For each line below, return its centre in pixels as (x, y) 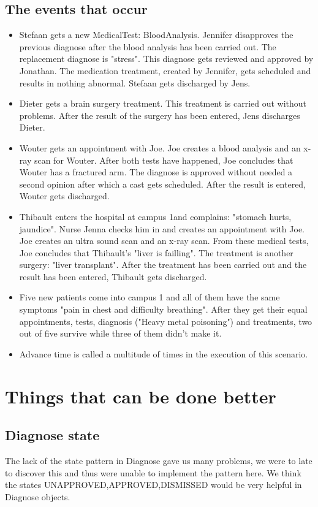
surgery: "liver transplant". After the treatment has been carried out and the (163, 265)
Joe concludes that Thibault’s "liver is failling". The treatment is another (156, 252)
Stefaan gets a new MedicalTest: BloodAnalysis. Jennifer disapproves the (156, 35)
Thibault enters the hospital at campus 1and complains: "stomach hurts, (155, 216)
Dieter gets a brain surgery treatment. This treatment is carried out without (163, 103)
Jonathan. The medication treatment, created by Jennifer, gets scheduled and (165, 70)
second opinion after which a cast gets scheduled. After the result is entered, (163, 184)
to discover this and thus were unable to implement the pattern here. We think (153, 472)
